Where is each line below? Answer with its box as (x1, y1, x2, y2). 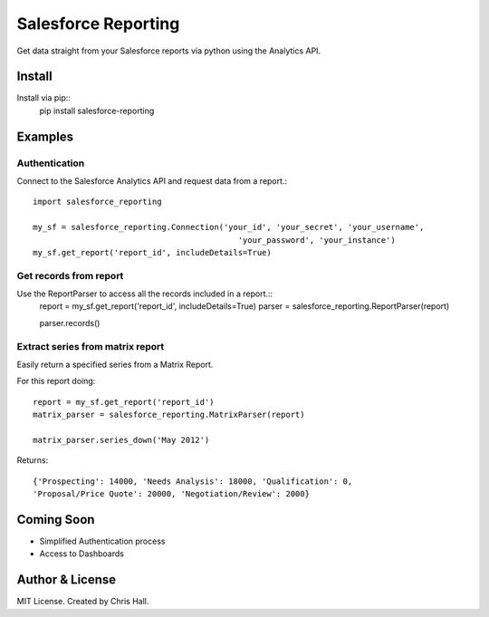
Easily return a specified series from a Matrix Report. (16, 359, 214, 371)
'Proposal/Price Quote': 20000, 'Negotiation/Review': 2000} (33, 489, 310, 499)
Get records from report (16, 269, 124, 282)
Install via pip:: (16, 92, 72, 103)
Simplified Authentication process (39, 535, 166, 547)
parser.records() (39, 317, 101, 328)
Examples (16, 129, 74, 144)
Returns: (16, 455, 49, 466)
